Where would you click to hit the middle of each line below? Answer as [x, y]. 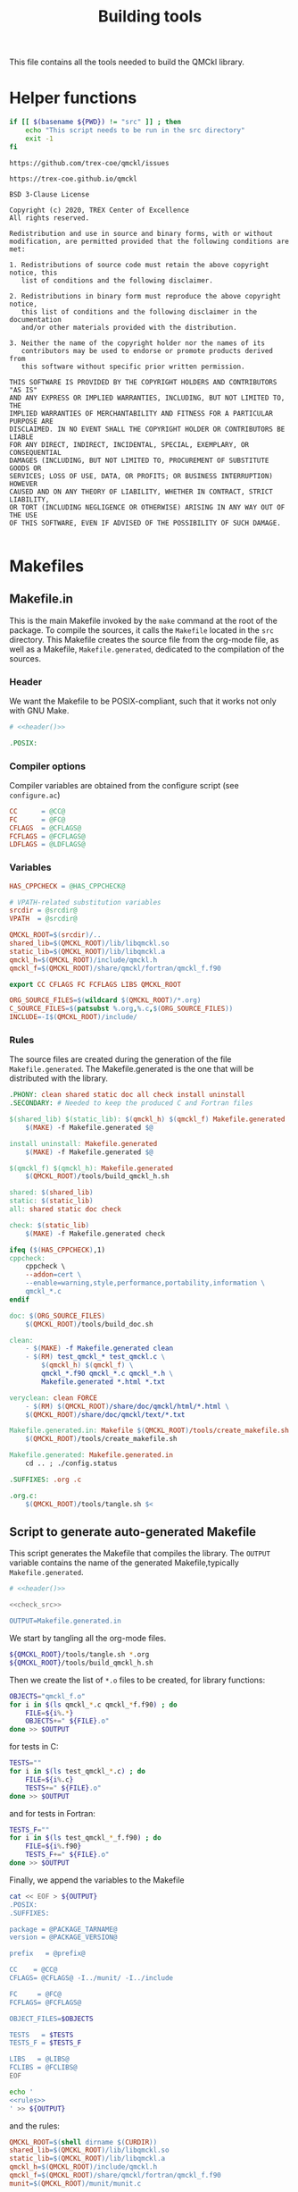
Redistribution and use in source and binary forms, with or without [141, 233]
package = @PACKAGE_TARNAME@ [63, 1929]
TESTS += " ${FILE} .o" [63, 1788]
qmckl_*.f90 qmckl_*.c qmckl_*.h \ [108, 1374]
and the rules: [35, 2126]
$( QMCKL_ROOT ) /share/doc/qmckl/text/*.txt [105, 1414]
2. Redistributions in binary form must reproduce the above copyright [145, 296]
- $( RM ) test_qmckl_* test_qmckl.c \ [95, 1357]
